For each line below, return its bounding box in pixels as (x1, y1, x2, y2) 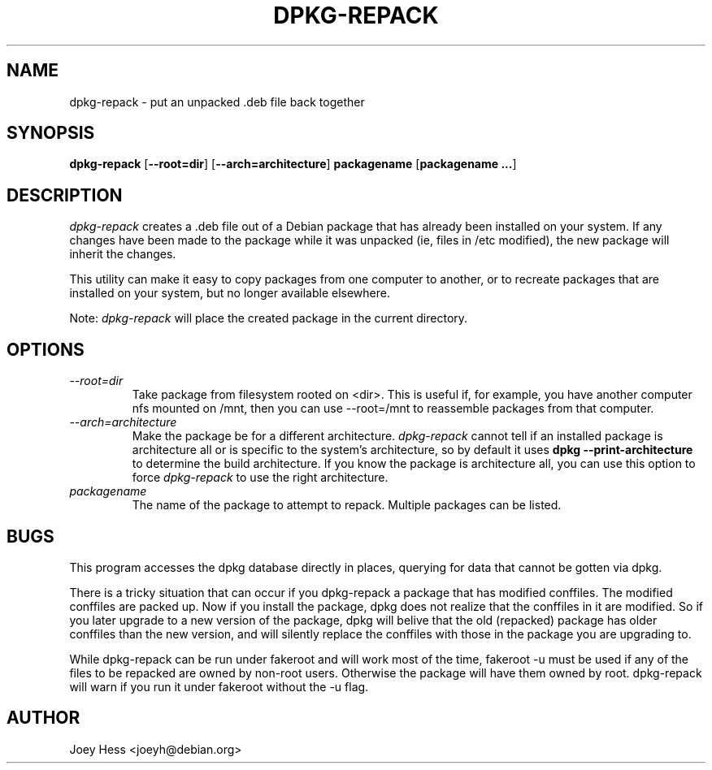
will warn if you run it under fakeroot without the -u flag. (69, 679, 369, 694)
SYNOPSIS (7, 123, 95, 144)
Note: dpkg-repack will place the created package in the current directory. (69, 311, 468, 326)
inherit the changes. (69, 247, 176, 262)
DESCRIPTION (7, 184, 123, 205)
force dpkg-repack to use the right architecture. (132, 470, 389, 485)
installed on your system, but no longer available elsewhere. (69, 286, 390, 301)
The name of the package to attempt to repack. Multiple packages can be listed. (132, 498, 562, 513)
